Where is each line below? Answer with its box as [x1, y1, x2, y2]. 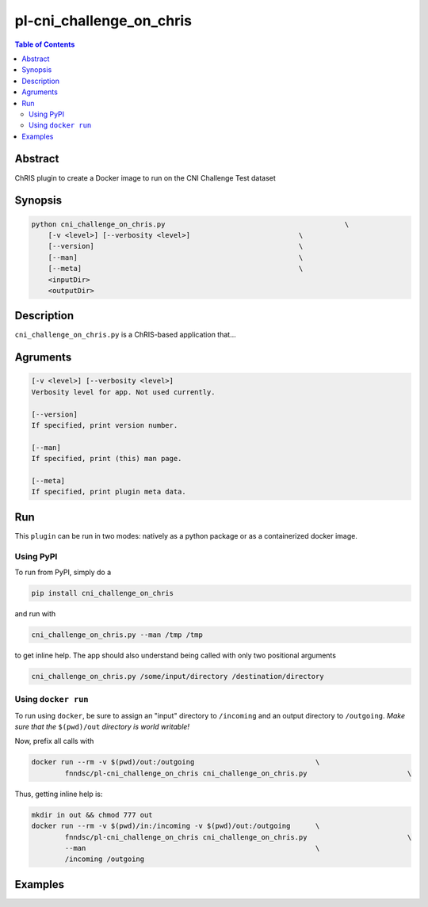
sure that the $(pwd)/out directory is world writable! [14, 722, 190, 732]
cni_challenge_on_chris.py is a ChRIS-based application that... [14, 330, 237, 340]
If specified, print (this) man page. [31, 454, 182, 463]
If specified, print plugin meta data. [31, 487, 186, 497]
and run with [14, 608, 56, 618]
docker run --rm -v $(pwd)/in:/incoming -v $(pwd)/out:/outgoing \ [31, 821, 320, 831]
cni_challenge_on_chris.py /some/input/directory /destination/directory [31, 672, 324, 680]
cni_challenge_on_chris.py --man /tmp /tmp [31, 630, 204, 639]
